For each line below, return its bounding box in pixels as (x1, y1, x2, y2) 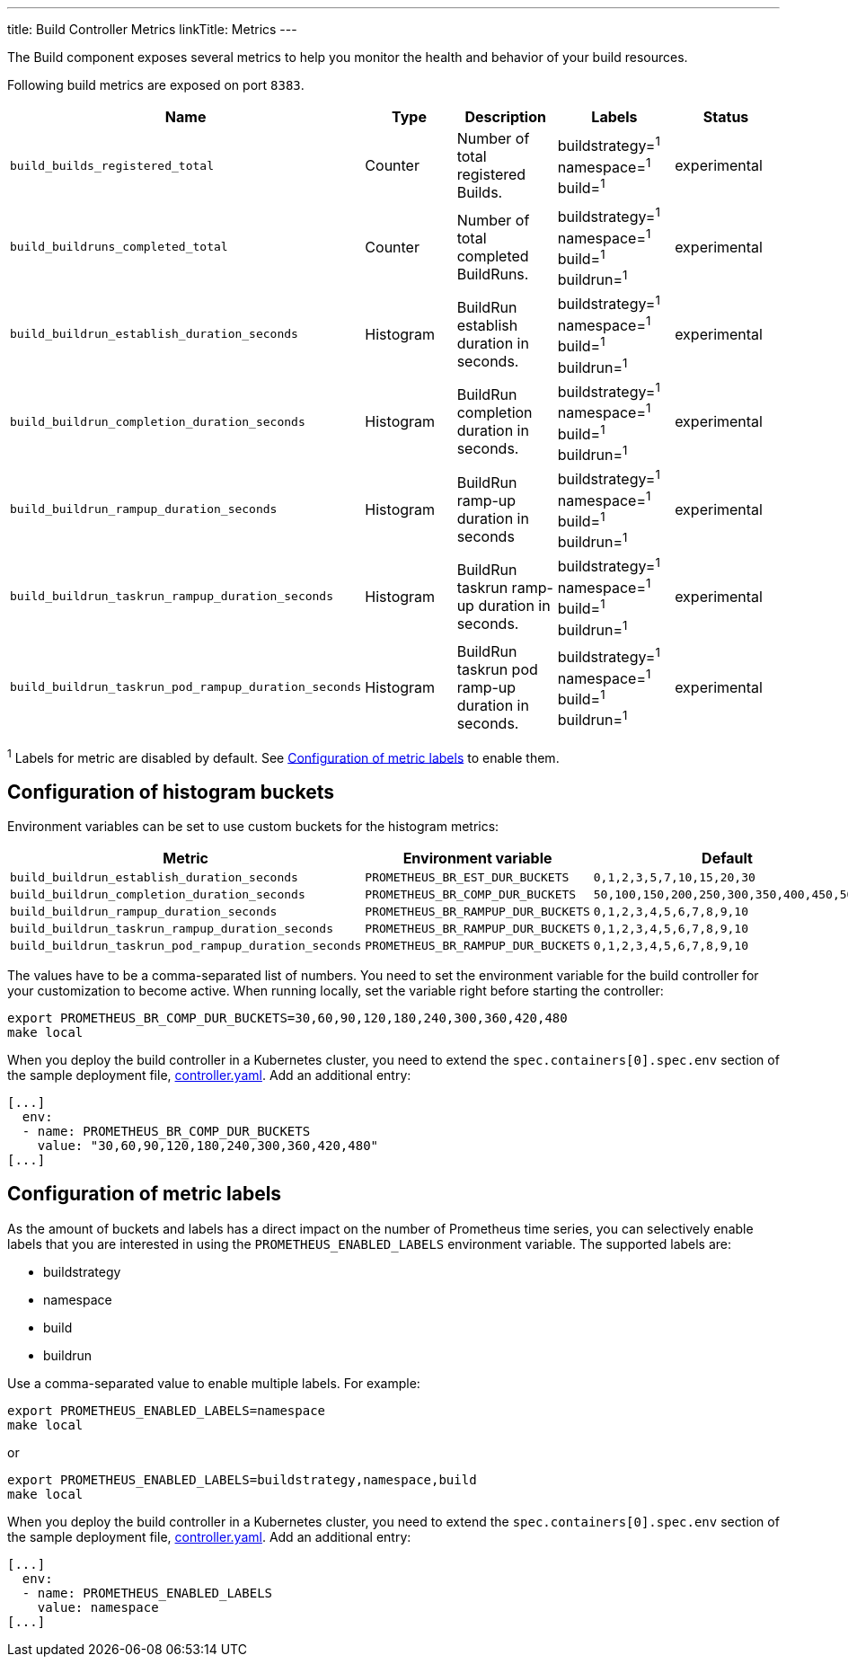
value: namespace (37, 1599, 159, 1615)
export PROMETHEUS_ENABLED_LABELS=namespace (7, 1403, 326, 1418)
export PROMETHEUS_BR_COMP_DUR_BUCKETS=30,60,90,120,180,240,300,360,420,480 (7, 1011, 568, 1026)
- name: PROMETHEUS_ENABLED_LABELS (22, 1585, 273, 1600)
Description (464, 108, 546, 126)
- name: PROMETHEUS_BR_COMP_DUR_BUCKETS (22, 1124, 311, 1139)
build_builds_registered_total (10, 158, 214, 173)
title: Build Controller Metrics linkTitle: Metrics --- (7, 22, 297, 37)
